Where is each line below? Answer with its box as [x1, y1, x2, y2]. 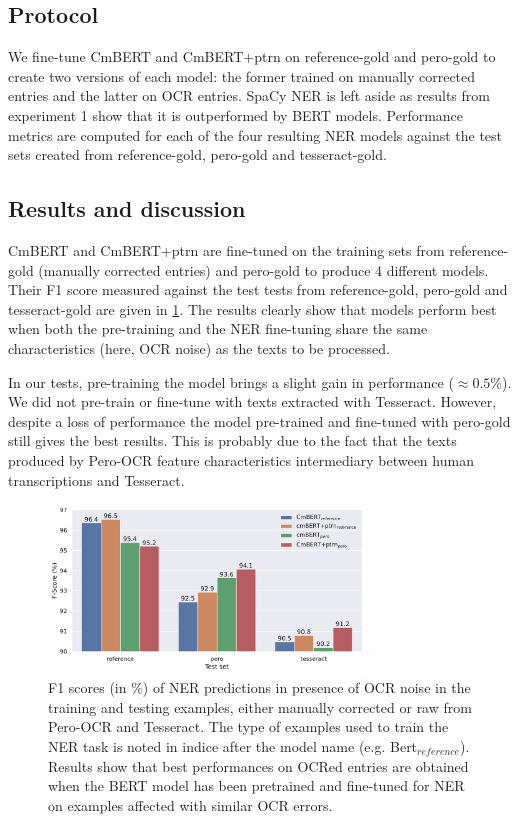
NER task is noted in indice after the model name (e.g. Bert [48, 736, 418, 757]
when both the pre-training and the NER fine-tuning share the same [8, 318, 428, 339]
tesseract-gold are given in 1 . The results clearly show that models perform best [8, 298, 497, 319]
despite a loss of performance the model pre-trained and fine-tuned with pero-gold [8, 410, 511, 431]
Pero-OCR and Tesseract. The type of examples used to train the [48, 716, 449, 737]
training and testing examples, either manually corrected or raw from [48, 696, 472, 717]
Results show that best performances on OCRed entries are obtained [48, 755, 469, 776]
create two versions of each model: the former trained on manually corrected [8, 65, 476, 86]
